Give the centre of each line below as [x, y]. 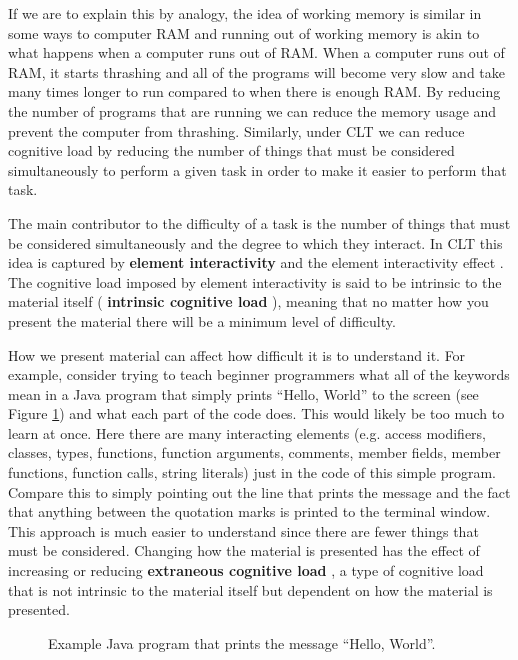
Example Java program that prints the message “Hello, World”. [242, 642]
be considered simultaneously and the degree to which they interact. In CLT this [255, 242]
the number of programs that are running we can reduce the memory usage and [252, 110]
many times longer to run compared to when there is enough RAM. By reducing [254, 91]
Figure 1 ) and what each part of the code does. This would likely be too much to [256, 413]
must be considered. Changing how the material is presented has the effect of [244, 550]
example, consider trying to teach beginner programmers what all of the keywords [259, 374]
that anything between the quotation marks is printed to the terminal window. [249, 511]
